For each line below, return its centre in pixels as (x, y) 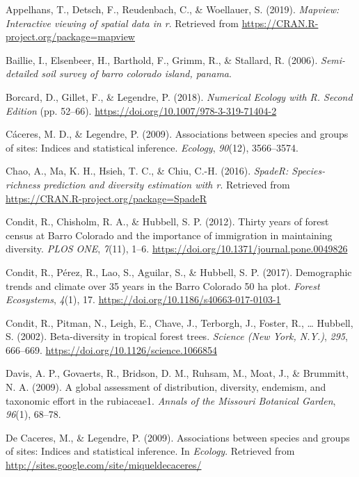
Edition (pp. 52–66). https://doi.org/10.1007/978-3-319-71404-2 (141, 110)
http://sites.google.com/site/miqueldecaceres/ (104, 465)
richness (23, 184)
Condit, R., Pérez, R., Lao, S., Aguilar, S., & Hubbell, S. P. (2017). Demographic (179, 272)
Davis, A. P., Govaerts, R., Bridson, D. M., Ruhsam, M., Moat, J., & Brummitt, (177, 373)
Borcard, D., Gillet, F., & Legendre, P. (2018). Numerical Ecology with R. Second (179, 96)
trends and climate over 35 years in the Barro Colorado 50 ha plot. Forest (163, 285)
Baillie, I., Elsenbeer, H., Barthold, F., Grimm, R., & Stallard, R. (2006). (162, 59)
